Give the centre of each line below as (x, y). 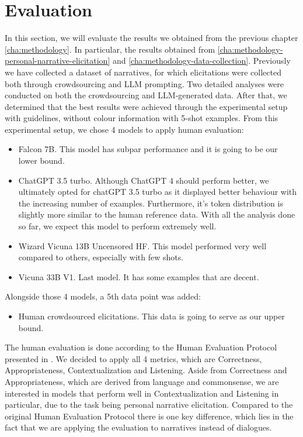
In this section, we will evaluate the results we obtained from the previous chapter (151, 38)
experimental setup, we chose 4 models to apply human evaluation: (124, 129)
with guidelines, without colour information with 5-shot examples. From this (142, 118)
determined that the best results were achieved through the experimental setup (146, 106)
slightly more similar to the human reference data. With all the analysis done (157, 214)
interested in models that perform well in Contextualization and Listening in (142, 393)
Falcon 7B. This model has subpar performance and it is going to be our (148, 149)
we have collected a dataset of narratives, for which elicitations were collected (143, 72)
